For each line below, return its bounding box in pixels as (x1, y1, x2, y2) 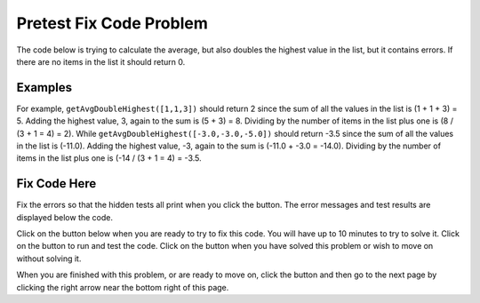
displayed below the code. (16, 211, 114, 222)
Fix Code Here (16, 176, 97, 191)
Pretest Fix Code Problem (16, 13, 209, 33)
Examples (16, 80, 73, 95)
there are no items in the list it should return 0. (16, 56, 186, 67)
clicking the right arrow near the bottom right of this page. (16, 282, 229, 292)
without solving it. (16, 253, 82, 264)
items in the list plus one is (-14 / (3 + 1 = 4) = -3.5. (16, 153, 202, 163)
